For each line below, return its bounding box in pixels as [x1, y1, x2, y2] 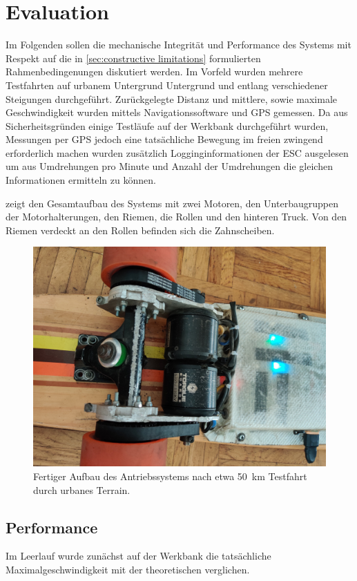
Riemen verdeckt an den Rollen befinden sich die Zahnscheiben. [6, 222, 275, 237]
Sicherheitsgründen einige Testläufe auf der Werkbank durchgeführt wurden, [6, 118, 329, 133]
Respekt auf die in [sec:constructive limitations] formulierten [6, 50, 261, 65]
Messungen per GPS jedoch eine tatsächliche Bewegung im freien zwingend [6, 132, 323, 146]
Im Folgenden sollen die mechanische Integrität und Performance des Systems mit [6, 37, 351, 52]
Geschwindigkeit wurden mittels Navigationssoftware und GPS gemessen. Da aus [6, 105, 348, 120]
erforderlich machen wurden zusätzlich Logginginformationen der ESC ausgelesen [6, 145, 349, 160]
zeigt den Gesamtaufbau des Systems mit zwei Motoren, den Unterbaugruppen [6, 196, 338, 210]
